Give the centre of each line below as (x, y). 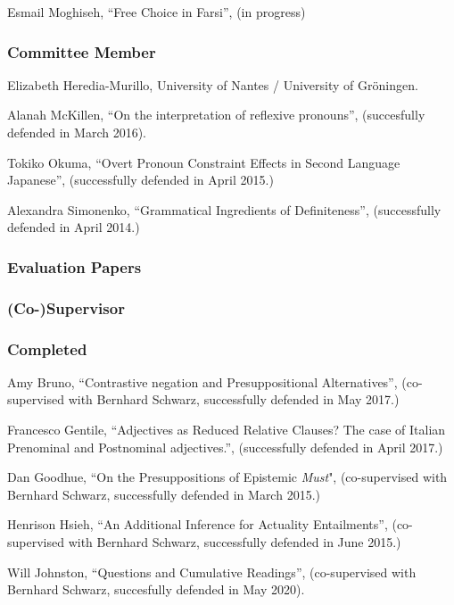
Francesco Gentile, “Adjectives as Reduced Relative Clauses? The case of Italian (227, 430)
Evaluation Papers (74, 266)
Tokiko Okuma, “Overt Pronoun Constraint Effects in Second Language (204, 162)
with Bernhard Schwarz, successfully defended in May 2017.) (234, 399)
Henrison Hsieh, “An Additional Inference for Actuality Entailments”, (198, 524)
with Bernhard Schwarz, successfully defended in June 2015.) (235, 542)
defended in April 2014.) (74, 227)
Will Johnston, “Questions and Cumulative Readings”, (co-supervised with (212, 572)
